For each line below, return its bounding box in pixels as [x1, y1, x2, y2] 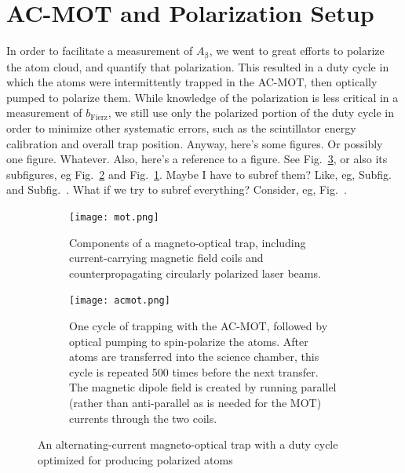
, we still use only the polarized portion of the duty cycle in [108, 104, 394, 121]
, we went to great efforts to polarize [209, 42, 385, 59]
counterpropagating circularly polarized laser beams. [69, 264, 321, 281]
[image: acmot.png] [69, 295, 170, 307]
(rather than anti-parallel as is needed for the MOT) [69, 394, 322, 410]
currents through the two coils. [69, 409, 217, 426]
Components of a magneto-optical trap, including [69, 234, 306, 250]
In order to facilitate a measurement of [6, 42, 193, 59]
